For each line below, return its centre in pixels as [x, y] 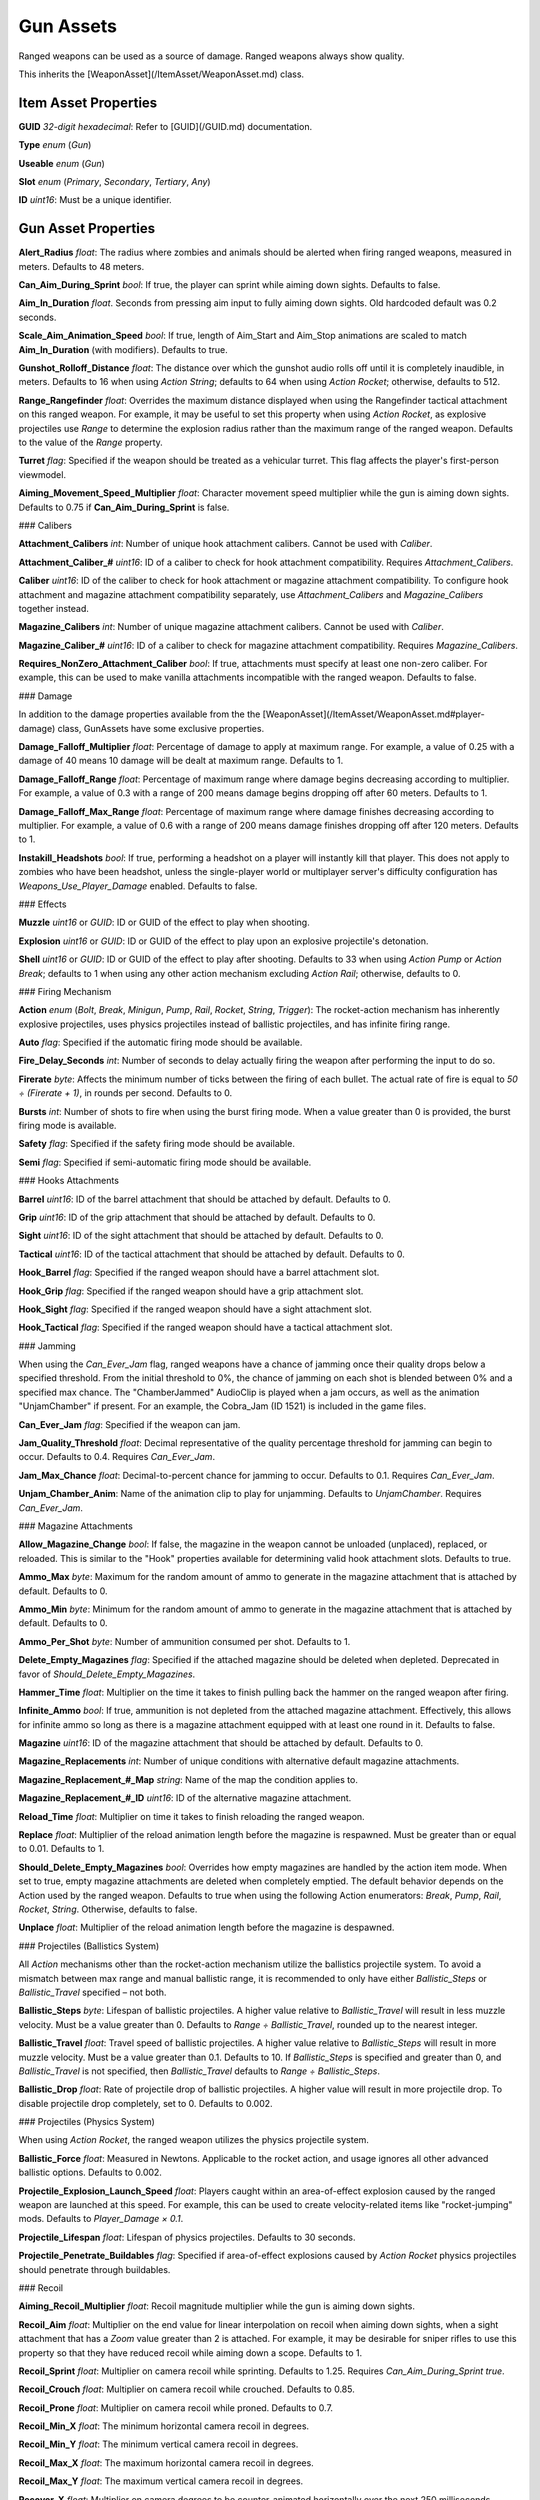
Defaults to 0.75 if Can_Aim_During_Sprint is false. [124, 507]
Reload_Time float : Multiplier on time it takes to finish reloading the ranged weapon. [191, 1816]
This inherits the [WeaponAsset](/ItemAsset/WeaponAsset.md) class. [161, 74]
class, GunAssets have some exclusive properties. [161, 728]
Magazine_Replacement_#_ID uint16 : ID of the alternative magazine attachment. [185, 1798]
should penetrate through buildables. [94, 2269]
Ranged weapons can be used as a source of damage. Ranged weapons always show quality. [211, 56]
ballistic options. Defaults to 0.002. [90, 2172]
